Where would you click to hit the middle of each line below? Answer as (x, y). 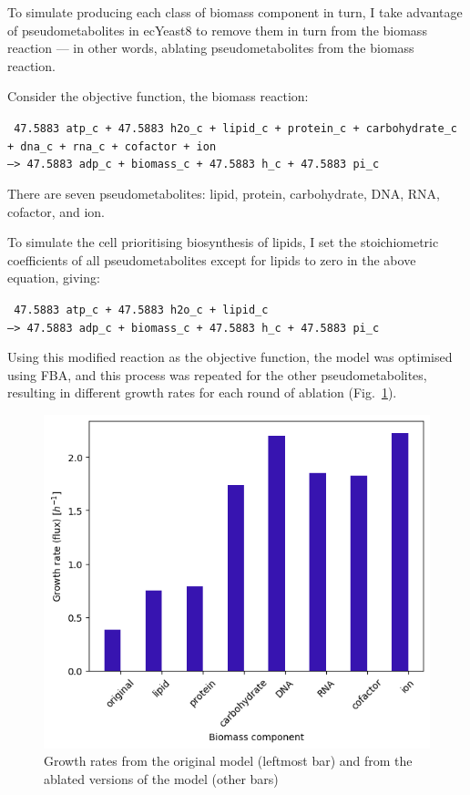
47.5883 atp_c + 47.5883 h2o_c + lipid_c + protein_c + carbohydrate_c (235, 128)
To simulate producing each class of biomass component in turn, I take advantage (235, 12)
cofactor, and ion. (56, 211)
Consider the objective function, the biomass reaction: (158, 96)
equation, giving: (54, 278)
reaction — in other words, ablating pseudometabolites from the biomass (211, 48)
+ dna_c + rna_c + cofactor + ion (112, 146)
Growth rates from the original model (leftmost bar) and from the (228, 761)
